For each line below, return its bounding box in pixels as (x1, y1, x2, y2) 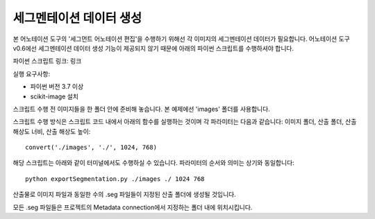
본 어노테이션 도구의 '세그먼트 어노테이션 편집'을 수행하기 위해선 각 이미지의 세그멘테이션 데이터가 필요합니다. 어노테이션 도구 (12, 35, 350, 43)
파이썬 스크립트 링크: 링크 (12, 57, 82, 65)
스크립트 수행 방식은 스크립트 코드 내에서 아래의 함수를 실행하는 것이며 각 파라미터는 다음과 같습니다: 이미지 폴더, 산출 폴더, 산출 (12, 118, 357, 126)
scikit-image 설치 (30, 92, 79, 100)
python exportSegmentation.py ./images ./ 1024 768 (25, 175, 205, 183)
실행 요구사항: (12, 69, 51, 78)
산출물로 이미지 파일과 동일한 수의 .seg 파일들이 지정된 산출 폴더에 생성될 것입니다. (12, 191, 236, 199)
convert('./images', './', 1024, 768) (25, 143, 158, 152)
